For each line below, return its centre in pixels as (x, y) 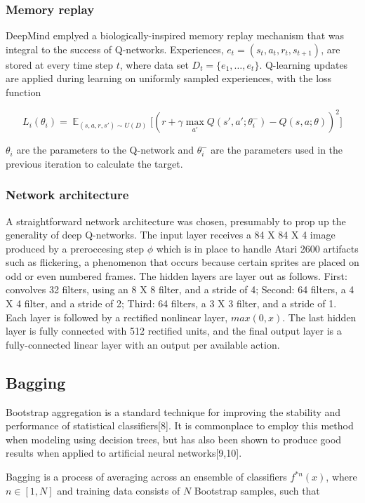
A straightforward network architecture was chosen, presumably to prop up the (176, 221)
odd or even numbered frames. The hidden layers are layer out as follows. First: (177, 275)
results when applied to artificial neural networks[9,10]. (124, 453)
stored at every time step (60, 64)
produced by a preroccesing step (75, 248)
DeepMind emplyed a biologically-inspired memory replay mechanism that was (175, 35)
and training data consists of (119, 490)
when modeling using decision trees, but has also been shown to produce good (174, 439)
